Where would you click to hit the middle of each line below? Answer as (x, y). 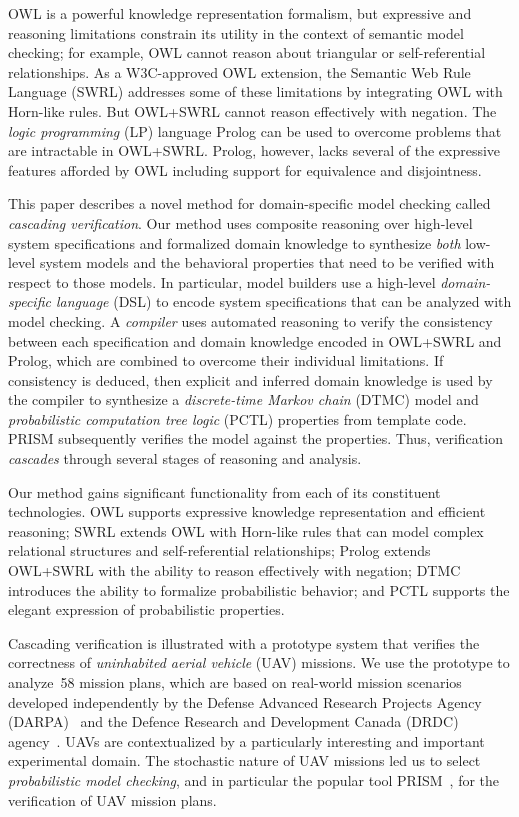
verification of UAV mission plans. (112, 799)
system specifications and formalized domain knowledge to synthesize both (234, 242)
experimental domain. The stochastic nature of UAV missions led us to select (244, 760)
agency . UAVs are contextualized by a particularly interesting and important (246, 740)
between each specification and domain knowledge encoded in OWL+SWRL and (255, 340)
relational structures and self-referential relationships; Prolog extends (219, 550)
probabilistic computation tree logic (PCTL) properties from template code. (237, 418)
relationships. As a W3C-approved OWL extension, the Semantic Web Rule (239, 71)
